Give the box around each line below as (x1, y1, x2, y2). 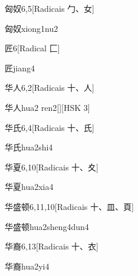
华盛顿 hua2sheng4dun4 (5, 220, 89, 232)
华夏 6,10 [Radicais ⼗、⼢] (5, 160, 98, 173)
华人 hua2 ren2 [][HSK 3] (5, 101, 90, 113)
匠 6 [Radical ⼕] (5, 42, 60, 54)
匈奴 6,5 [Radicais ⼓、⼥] (5, 2, 94, 14)
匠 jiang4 (5, 61, 35, 74)
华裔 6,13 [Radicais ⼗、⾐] (5, 240, 98, 252)
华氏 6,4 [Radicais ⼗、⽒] (5, 121, 94, 133)
